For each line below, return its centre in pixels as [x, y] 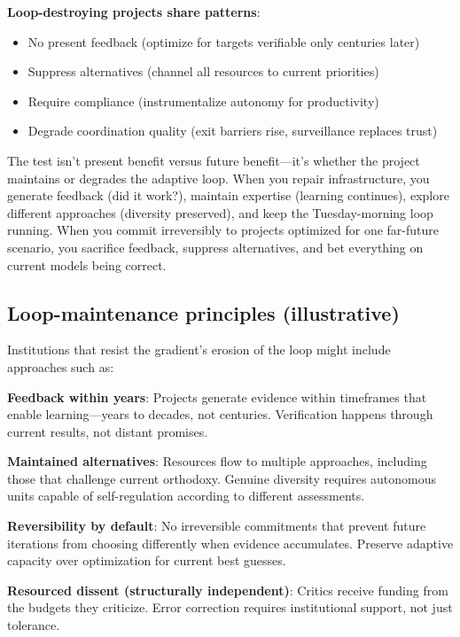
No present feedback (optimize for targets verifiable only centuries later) [224, 41]
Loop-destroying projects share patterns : [134, 12]
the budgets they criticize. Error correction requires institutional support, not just [230, 607]
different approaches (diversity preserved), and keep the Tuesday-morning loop [220, 212]
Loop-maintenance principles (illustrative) [203, 312]
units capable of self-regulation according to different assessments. [186, 496]
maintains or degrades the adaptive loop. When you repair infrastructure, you [218, 178]
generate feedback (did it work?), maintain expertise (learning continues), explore [228, 195]
